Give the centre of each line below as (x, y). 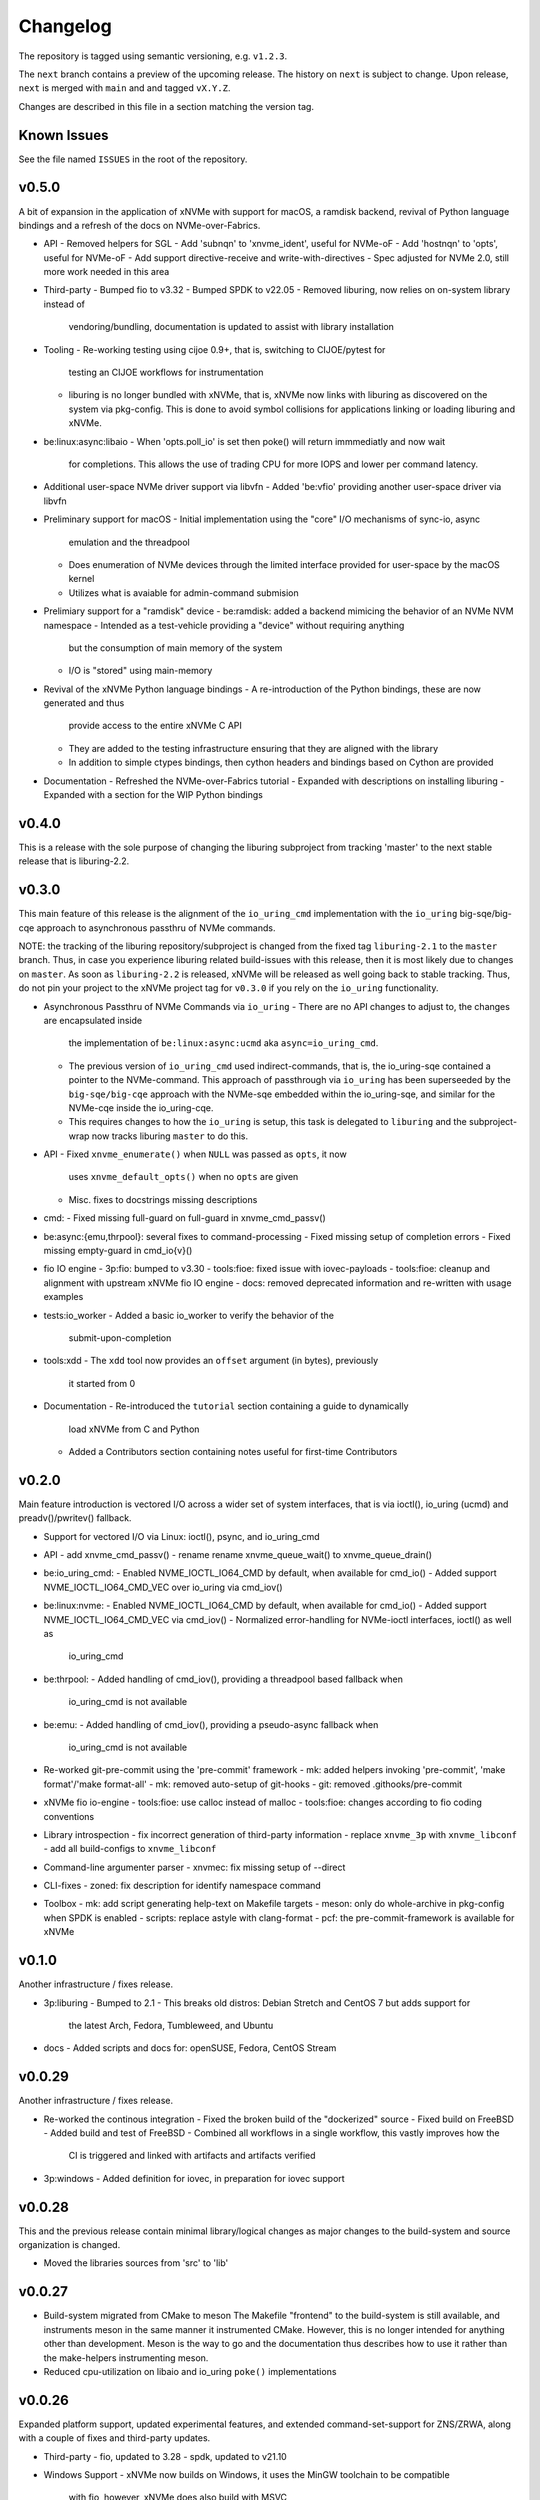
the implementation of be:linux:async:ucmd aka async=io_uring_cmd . (223, 1043)
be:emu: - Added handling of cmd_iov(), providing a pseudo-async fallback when (211, 1724)
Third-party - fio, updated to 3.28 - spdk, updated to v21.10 (165, 2456)
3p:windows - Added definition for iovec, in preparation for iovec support (194, 2178)
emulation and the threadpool (129, 542)
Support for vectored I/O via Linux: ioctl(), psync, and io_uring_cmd (181, 1536)
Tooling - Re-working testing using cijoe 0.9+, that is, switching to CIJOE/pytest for (214, 349)
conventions (69, 1816)
